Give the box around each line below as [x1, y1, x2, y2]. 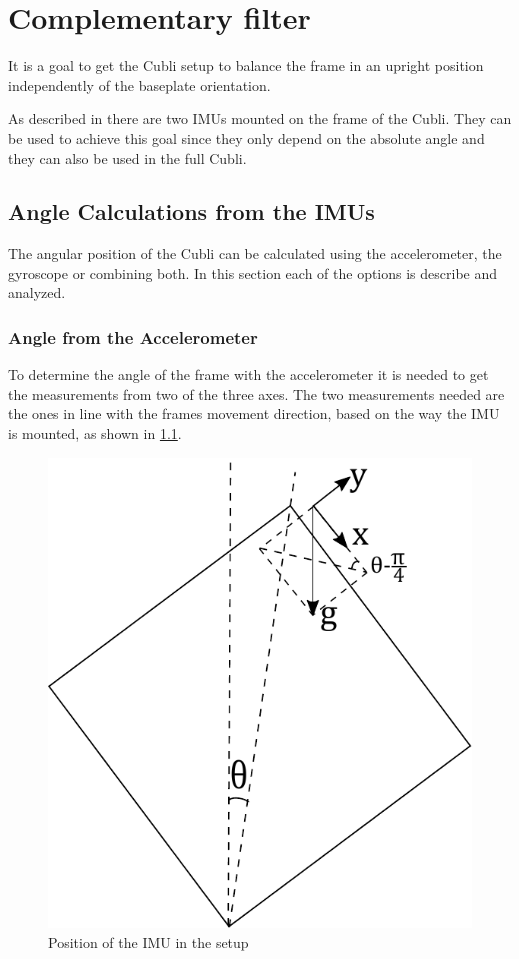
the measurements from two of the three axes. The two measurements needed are [8, 383, 505, 404]
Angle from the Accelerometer [8, 325, 258, 349]
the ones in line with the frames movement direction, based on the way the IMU [8, 403, 500, 424]
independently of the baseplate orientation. [8, 74, 271, 95]
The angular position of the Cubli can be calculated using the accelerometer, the [8, 243, 502, 264]
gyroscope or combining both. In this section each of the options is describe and [8, 262, 498, 283]
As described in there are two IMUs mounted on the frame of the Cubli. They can [8, 108, 512, 129]
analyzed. [8, 282, 66, 303]
